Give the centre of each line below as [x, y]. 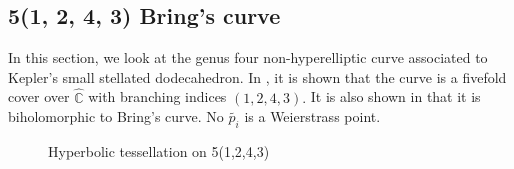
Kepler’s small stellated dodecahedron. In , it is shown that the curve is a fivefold [257, 76]
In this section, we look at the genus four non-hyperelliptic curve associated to [248, 57]
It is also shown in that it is [395, 96]
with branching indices [157, 96]
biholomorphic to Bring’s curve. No [116, 116]
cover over [39, 96]
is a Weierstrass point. [312, 116]
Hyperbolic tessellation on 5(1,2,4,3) [159, 151]
